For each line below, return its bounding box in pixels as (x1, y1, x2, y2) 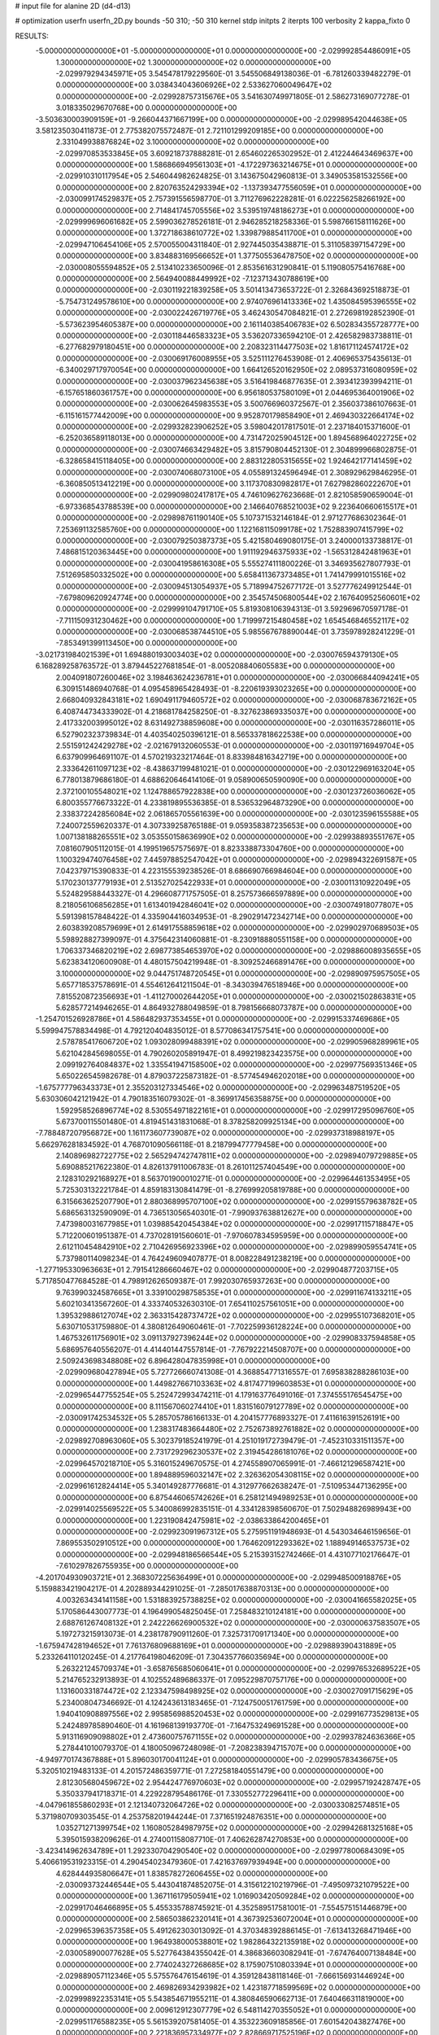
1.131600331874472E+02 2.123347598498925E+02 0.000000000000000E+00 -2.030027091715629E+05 (55, 1686, 414, 1696)
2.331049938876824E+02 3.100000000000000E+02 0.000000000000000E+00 (55, 137, 329, 147)
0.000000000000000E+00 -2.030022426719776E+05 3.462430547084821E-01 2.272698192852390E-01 (55, 308, 415, 317)
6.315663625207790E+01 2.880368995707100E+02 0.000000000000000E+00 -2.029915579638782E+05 (55, 1197, 418, 1206)
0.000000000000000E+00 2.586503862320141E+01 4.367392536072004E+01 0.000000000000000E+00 (55, 1914, 419, 1924)
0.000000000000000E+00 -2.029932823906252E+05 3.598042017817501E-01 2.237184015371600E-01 (55, 422, 411, 431)
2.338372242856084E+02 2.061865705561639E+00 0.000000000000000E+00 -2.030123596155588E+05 (55, 809, 419, 819)
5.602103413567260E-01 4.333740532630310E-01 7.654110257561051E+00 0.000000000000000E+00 (55, 1299, 404, 1309)
